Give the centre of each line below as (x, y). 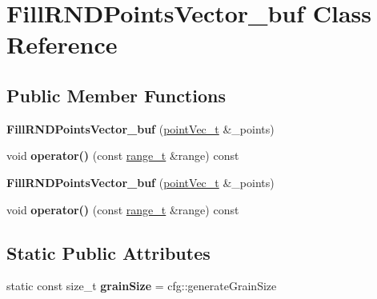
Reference (62, 44)
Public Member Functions (116, 95)
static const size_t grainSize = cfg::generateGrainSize (142, 286)
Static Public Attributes (108, 252)
